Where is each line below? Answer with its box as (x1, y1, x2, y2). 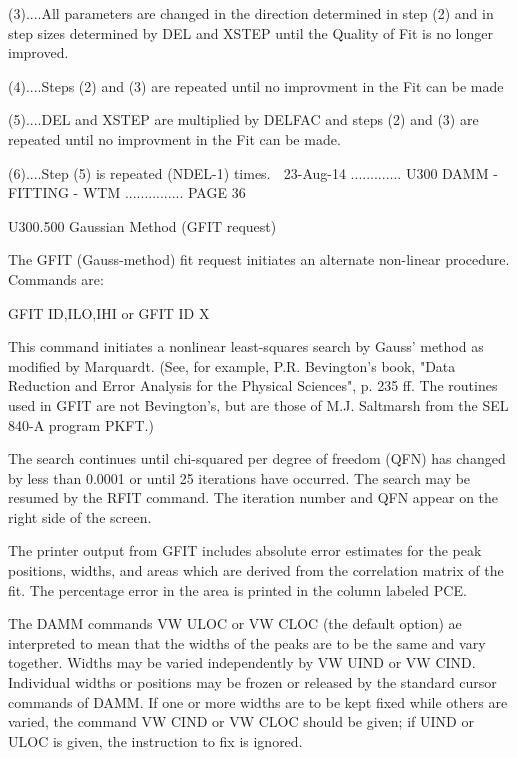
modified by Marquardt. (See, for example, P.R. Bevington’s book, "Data (8, 355, 456, 376)
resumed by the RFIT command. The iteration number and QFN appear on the (8, 487, 499, 508)
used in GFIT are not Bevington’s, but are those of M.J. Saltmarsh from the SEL (8, 394, 509, 415)
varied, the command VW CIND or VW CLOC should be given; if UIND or (8, 711, 474, 732)
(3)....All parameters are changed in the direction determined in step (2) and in (8, 3, 494, 23)
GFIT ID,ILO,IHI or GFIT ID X (8, 302, 210, 323)
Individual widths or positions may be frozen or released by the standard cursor (8, 672, 497, 693)
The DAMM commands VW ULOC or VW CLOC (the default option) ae (8, 613, 462, 634)
